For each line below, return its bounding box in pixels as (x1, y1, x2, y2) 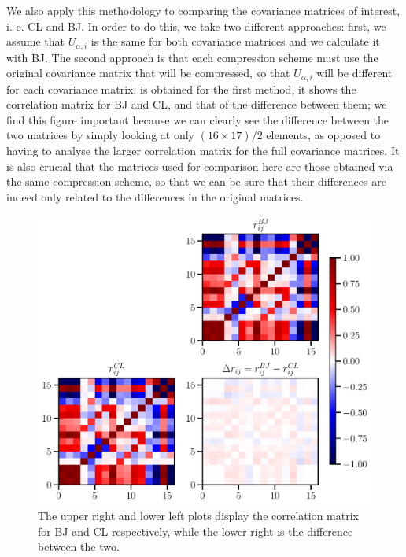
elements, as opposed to (266, 127, 381, 143)
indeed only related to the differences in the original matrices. (6, 188, 304, 205)
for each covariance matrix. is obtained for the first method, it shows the (6, 80, 356, 97)
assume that (6, 33, 65, 50)
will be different (316, 65, 393, 81)
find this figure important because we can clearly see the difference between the (6, 111, 389, 127)
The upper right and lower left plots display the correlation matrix (38, 507, 359, 524)
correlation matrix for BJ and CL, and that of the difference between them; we (6, 96, 387, 113)
